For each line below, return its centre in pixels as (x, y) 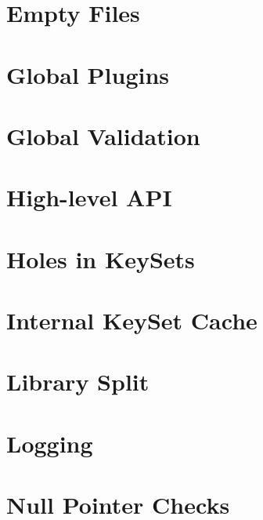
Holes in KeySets (101, 258)
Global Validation (103, 135)
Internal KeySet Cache (132, 320)
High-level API (89, 197)
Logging (50, 443)
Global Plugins (88, 74)
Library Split (78, 382)
